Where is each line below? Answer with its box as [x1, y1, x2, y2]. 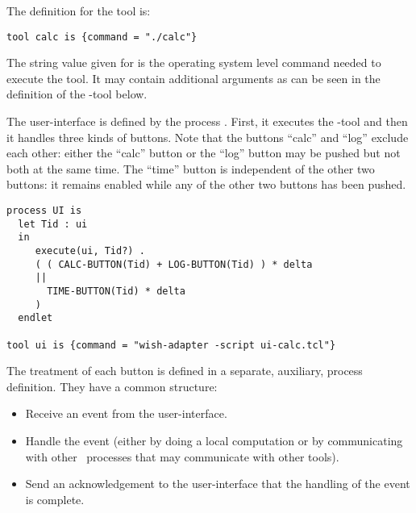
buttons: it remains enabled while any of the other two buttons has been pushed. [6, 176, 406, 193]
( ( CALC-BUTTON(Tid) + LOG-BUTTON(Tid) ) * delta [35, 258, 313, 270]
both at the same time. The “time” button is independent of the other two [6, 160, 375, 177]
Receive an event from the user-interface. [25, 405, 227, 422]
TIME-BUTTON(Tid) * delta [47, 285, 185, 297]
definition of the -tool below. [6, 85, 148, 102]
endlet [18, 312, 53, 324]
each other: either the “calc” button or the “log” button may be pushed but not [6, 144, 401, 161]
